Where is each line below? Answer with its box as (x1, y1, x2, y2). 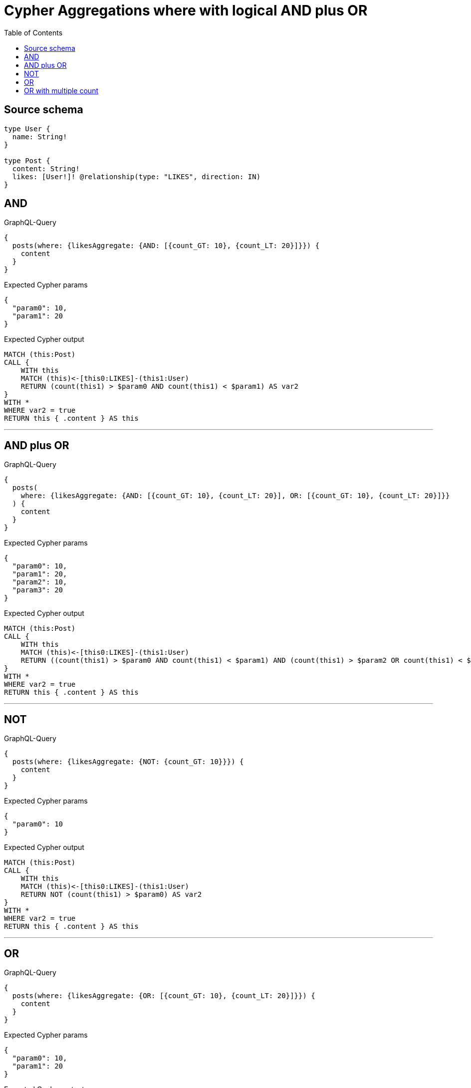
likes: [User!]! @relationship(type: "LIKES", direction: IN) (12, 172, 261, 181)
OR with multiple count (24, 86, 98, 95)
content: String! (12, 164, 80, 173)
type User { (4, 124, 50, 133)
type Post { (4, 156, 50, 165)
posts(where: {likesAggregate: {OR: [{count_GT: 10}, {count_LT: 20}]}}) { (12, 991, 315, 1000)
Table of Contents (4, 28, 63, 37)
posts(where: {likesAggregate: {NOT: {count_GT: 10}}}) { (12, 758, 244, 766)
